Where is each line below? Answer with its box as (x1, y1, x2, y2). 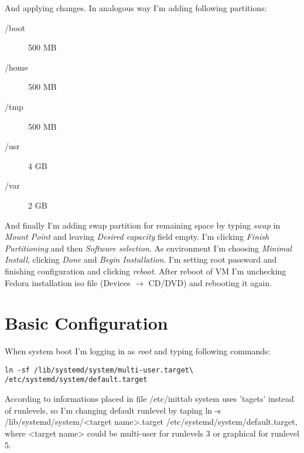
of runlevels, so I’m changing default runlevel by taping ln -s (5, 404, 221, 416)
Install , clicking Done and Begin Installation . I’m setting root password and (5, 253, 277, 266)
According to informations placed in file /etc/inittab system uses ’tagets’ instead (5, 392, 294, 405)
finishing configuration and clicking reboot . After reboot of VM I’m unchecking (5, 264, 286, 277)
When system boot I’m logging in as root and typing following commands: (5, 345, 271, 357)
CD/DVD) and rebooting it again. (148, 276, 272, 288)
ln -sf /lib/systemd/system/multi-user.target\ (5, 365, 194, 374)
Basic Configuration (5, 311, 168, 335)
